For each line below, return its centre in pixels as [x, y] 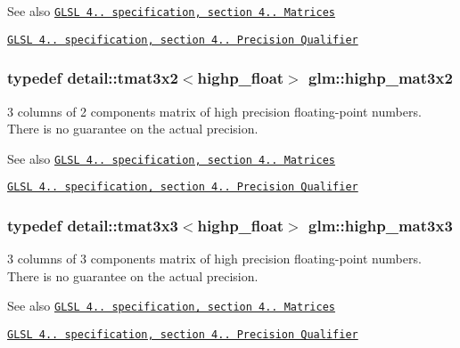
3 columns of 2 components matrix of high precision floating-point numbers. [214, 111]
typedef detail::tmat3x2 [93, 78]
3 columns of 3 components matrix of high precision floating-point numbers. [214, 259]
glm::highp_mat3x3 [381, 225]
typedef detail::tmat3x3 [93, 225]
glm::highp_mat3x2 [381, 78]
